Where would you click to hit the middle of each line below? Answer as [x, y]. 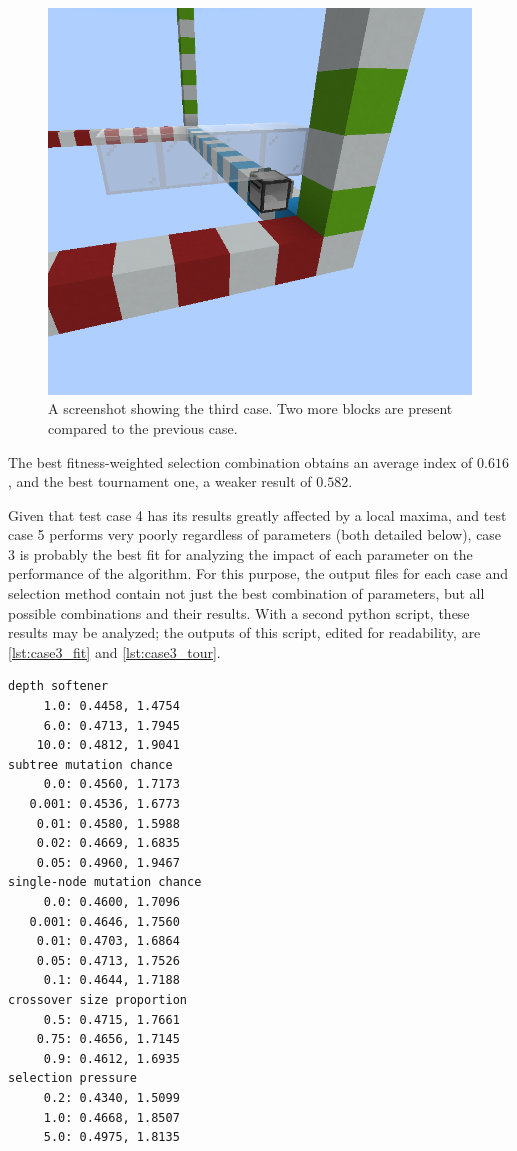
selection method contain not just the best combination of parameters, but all [246, 593]
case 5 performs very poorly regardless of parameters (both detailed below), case [255, 534]
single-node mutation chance [105, 882]
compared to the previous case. [143, 427]
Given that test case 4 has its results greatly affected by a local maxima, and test [257, 514]
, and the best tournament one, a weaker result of [160, 481]
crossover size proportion [97, 999]
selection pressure [72, 1078]
